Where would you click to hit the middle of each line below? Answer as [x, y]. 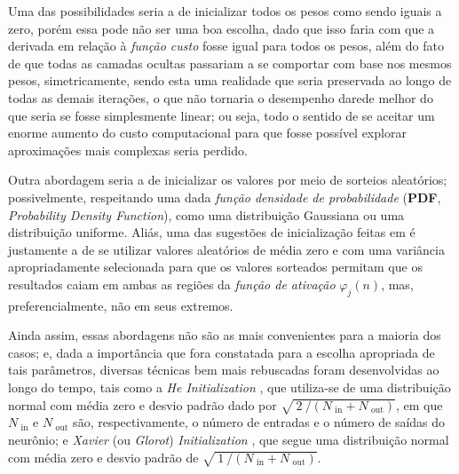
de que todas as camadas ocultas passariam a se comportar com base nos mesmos [230, 63]
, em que [419, 404]
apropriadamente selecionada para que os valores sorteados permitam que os [215, 267]
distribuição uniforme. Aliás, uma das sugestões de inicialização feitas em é [212, 232]
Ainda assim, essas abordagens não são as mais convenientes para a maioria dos [225, 335]
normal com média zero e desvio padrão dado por [142, 404]
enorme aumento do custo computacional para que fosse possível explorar [207, 133]
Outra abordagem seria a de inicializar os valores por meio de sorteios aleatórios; [228, 180]
